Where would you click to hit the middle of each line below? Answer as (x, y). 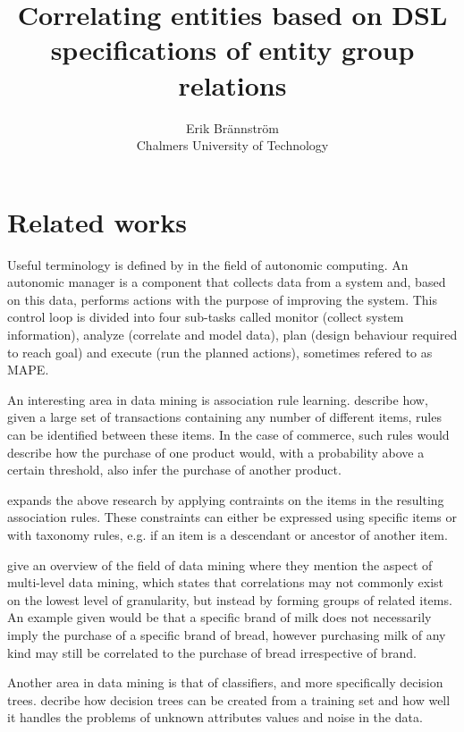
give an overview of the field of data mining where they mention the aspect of (220, 564)
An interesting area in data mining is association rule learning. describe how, (218, 399)
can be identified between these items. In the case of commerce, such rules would (228, 434)
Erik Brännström (232, 127)
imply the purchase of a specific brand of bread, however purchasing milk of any (227, 634)
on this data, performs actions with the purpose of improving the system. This (222, 299)
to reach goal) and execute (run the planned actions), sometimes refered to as (220, 352)
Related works (97, 221)
